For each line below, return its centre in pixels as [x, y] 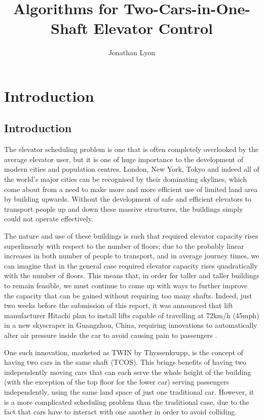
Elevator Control [153, 28]
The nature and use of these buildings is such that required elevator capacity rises [131, 236]
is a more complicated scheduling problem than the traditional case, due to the [127, 402]
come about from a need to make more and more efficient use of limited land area [131, 189]
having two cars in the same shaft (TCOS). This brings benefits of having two [125, 362]
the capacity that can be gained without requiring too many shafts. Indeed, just [128, 295]
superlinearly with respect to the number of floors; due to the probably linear [124, 245]
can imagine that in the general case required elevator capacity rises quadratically [131, 265]
